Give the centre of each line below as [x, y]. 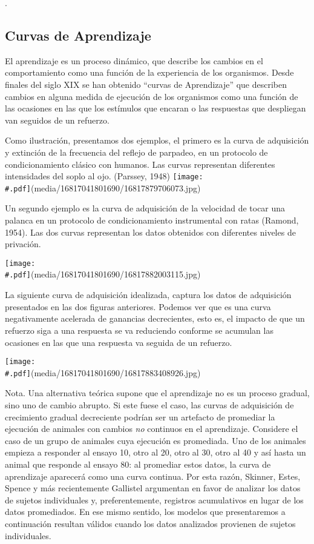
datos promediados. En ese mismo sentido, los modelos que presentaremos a [145, 512]
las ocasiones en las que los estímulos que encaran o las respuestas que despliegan [155, 108]
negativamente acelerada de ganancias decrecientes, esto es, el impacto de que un [155, 318]
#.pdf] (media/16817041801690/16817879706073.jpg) [103, 187]
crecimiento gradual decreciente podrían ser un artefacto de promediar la [140, 416]
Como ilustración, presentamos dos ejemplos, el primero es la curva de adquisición [157, 140]
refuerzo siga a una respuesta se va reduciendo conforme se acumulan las [139, 330]
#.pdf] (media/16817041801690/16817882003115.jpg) [103, 274]
